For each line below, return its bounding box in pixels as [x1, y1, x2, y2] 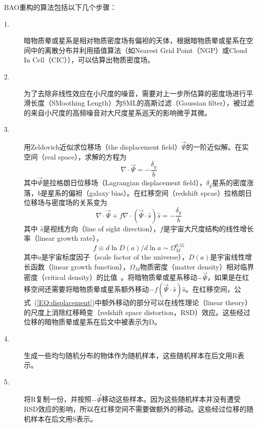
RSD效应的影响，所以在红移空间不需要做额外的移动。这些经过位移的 [24, 404, 247, 414]
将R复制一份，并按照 [24, 394, 92, 404]
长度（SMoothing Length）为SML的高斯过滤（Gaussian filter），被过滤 [30, 98, 254, 108]
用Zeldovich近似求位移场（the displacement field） [24, 142, 182, 152]
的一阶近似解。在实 [186, 142, 249, 152]
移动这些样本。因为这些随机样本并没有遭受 [102, 394, 241, 404]
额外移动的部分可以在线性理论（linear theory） [102, 297, 252, 308]
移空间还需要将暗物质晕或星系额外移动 [24, 284, 149, 294]
